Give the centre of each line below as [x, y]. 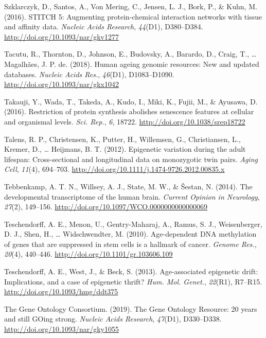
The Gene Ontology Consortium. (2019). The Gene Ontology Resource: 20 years [131, 308]
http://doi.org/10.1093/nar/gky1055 [61, 329]
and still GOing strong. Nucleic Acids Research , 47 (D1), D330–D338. [113, 319]
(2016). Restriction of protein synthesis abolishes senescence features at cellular [129, 111]
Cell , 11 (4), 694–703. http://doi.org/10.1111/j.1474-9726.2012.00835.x [114, 169]
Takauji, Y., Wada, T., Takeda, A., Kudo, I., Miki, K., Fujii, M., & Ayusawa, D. [131, 101]
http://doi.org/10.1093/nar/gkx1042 [61, 84]
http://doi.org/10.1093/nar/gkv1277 [61, 36]
